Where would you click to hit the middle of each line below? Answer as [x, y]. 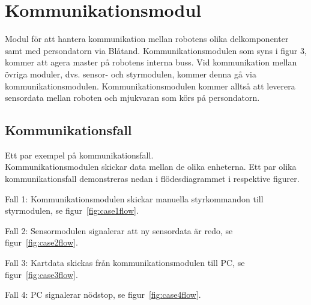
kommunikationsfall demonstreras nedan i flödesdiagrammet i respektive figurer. [152, 179]
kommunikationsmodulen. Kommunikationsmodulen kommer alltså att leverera [150, 86]
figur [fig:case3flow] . [41, 274]
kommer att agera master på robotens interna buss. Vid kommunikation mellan [151, 62]
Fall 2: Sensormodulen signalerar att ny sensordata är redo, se [119, 230]
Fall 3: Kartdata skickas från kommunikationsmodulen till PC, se [125, 263]
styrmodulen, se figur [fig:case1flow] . [72, 210]
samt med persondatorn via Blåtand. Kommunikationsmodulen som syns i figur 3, [156, 50]
